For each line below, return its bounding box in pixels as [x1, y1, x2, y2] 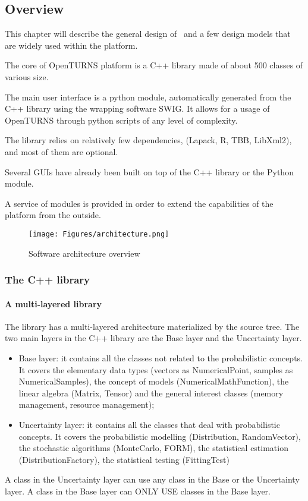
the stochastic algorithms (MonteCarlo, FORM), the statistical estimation [18, 442, 288, 454]
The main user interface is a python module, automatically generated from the [5, 90, 291, 103]
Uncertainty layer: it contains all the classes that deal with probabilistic [18, 418, 280, 430]
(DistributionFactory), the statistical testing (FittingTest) [18, 453, 230, 465]
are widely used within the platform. [5, 39, 138, 51]
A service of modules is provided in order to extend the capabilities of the [5, 197, 274, 209]
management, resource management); [18, 398, 155, 411]
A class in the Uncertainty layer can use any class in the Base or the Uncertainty [5, 473, 300, 486]
